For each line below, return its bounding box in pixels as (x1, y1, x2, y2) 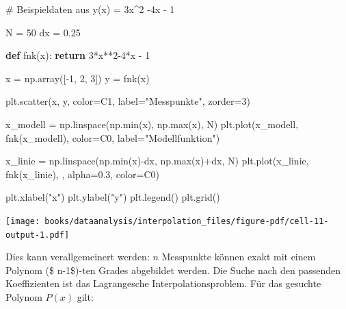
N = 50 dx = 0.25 (5, 25, 81, 39)
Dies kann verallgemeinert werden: (5, 249, 150, 264)
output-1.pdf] (5, 230, 70, 240)
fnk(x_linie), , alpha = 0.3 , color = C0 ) (5, 166, 159, 181)
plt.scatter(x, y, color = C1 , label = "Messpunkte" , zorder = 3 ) (5, 94, 250, 108)
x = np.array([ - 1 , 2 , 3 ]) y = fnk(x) (5, 71, 150, 85)
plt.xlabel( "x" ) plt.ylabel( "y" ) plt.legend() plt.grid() (5, 190, 220, 204)
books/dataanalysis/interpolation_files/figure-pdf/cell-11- (44, 216, 329, 226)
